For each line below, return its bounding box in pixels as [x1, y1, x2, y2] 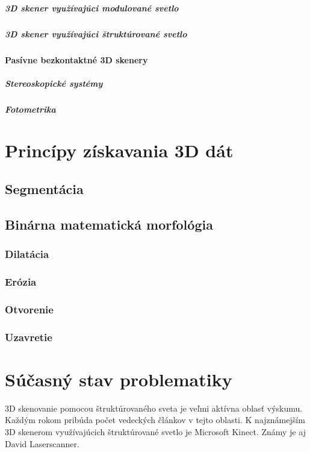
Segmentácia [5, 180, 84, 198]
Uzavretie [5, 329, 52, 344]
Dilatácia [5, 246, 49, 262]
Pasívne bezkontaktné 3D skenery [5, 53, 148, 66]
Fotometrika [5, 102, 56, 115]
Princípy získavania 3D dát [5, 138, 234, 163]
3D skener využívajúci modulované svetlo [5, 1, 179, 14]
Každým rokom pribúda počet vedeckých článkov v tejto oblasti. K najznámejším [5, 413, 305, 426]
